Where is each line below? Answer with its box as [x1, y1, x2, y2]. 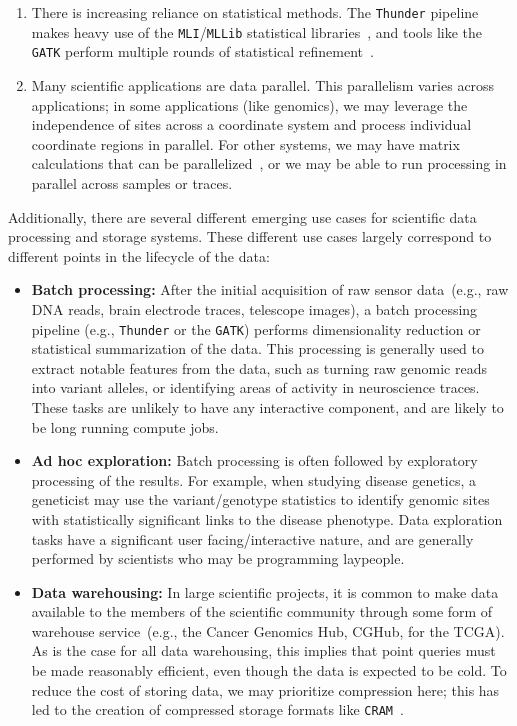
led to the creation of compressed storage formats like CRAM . [31, 699, 404, 720]
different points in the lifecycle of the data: [8, 245, 270, 266]
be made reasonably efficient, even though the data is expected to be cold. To [31, 660, 507, 681]
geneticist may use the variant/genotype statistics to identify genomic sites [31, 489, 490, 510]
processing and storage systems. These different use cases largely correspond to [8, 226, 492, 247]
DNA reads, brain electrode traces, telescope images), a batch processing [31, 298, 478, 319]
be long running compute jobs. [31, 416, 219, 437]
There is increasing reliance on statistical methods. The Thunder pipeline [31, 2, 479, 22]
